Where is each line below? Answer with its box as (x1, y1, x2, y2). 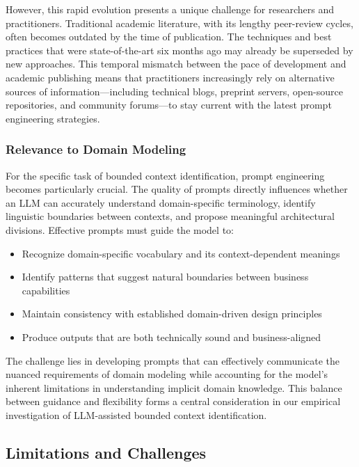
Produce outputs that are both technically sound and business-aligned (22, 329, 321, 344)
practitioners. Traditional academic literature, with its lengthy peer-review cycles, (6, 15, 353, 30)
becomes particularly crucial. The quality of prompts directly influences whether (6, 182, 348, 196)
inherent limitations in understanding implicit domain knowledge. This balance (6, 380, 342, 395)
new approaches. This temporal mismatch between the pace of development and (6, 56, 346, 71)
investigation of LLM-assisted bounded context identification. (6, 407, 267, 422)
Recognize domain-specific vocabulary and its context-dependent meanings (22, 246, 340, 260)
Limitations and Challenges (6, 441, 207, 463)
